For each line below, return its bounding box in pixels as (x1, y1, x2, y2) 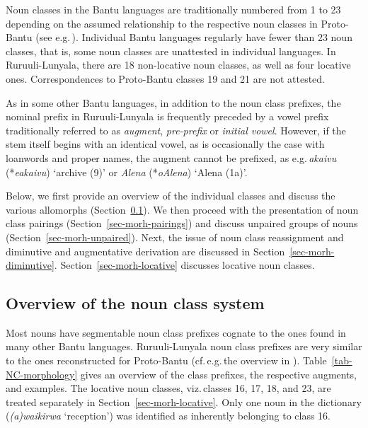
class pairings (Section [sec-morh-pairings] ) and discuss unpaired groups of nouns (6, 216, 358, 231)
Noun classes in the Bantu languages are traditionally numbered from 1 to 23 (6, 2, 341, 16)
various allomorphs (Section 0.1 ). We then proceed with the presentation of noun (6, 202, 359, 216)
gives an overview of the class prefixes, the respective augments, (80, 366, 357, 381)
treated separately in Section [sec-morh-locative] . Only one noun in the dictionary (6, 394, 362, 409)
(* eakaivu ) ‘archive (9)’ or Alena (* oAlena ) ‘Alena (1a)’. (6, 164, 248, 179)
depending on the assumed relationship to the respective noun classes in (6, 16, 318, 30)
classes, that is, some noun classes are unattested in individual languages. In (6, 43, 336, 58)
